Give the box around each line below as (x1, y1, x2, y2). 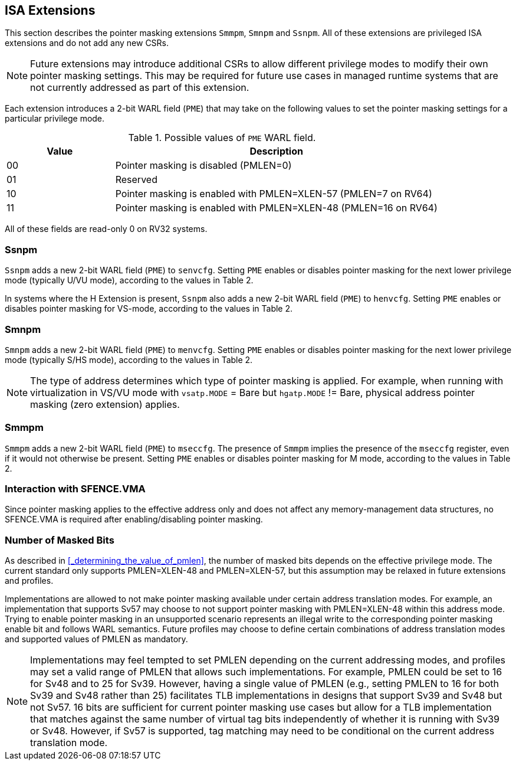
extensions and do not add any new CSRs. (5, 38, 169, 48)
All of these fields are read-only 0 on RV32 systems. (5, 224, 208, 234)
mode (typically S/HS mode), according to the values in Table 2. (5, 354, 253, 365)
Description (249, 145, 303, 158)
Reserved (115, 174, 157, 186)
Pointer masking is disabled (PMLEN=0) (115, 159, 292, 172)
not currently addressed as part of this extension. (30, 81, 249, 94)
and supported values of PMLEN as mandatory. (5, 634, 188, 645)
